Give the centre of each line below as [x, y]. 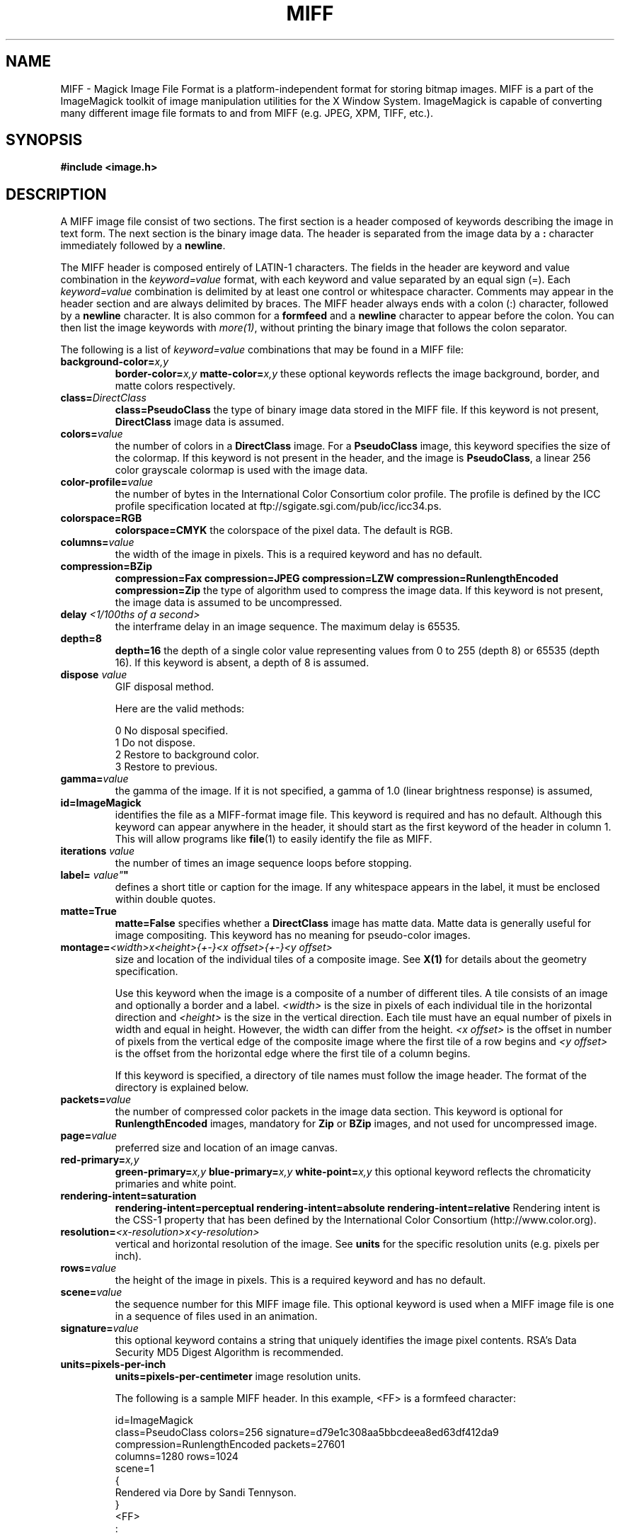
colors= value [92, 434]
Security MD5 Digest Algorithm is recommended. [229, 1352]
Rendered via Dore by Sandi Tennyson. [206, 1493]
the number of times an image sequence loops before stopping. [263, 863]
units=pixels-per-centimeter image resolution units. [238, 1377]
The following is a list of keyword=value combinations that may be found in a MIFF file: [262, 350]
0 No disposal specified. [172, 731]
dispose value [94, 675]
